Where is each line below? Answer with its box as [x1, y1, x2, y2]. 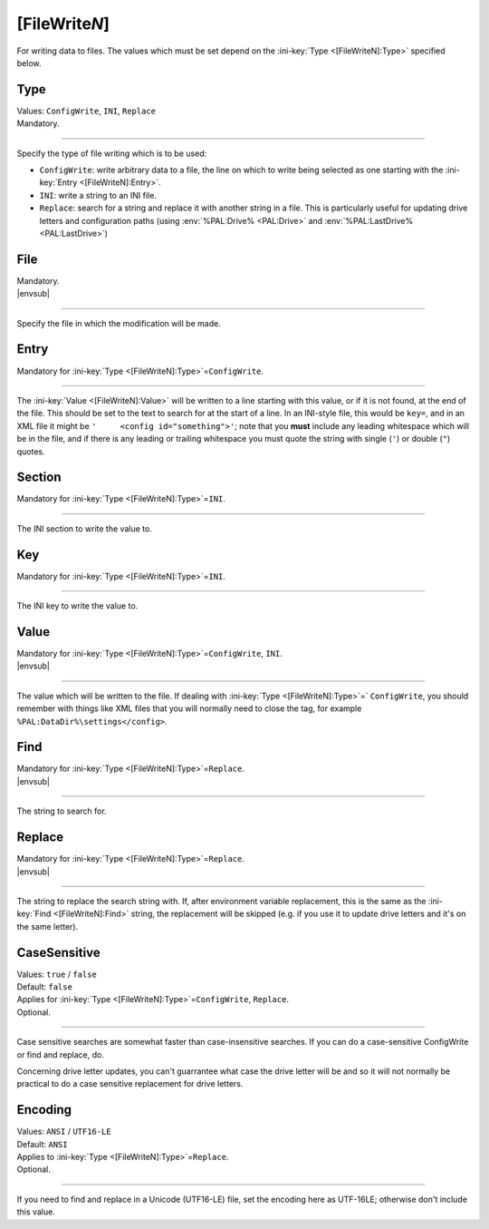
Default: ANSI [16, 1138, 68, 1149]
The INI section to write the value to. [16, 522, 153, 534]
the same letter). [16, 921, 79, 932]
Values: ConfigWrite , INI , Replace [16, 105, 157, 116]
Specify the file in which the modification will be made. [16, 317, 221, 328]
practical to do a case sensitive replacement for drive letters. [16, 1078, 244, 1089]
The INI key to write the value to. [16, 600, 139, 611]
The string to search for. [16, 805, 108, 816]
